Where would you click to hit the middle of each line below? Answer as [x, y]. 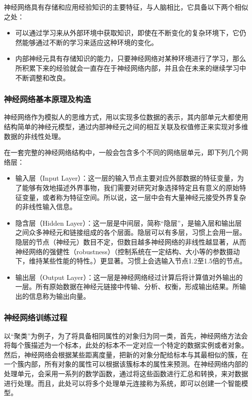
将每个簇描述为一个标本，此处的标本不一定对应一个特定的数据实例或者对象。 [126, 345]
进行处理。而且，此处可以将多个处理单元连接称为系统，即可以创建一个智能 [123, 383]
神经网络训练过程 [36, 317]
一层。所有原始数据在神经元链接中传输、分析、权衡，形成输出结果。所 [127, 286]
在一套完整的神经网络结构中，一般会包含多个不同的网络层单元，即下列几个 [123, 152]
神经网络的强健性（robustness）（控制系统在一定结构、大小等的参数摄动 [127, 251]
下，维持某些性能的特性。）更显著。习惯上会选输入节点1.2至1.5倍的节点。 [131, 261]
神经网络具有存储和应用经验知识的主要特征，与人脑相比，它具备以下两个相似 [126, 7]
